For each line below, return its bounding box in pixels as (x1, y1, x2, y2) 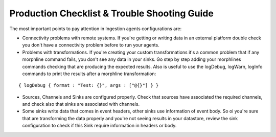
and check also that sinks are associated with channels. (22, 101, 140, 107)
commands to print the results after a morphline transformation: (22, 71, 156, 77)
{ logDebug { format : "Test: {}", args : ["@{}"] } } (18, 82, 159, 88)
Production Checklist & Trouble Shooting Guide (9, 8, 214, 19)
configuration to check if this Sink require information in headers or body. (22, 123, 177, 129)
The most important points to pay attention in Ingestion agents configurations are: (9, 26, 181, 32)
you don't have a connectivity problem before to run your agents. (22, 42, 159, 48)
